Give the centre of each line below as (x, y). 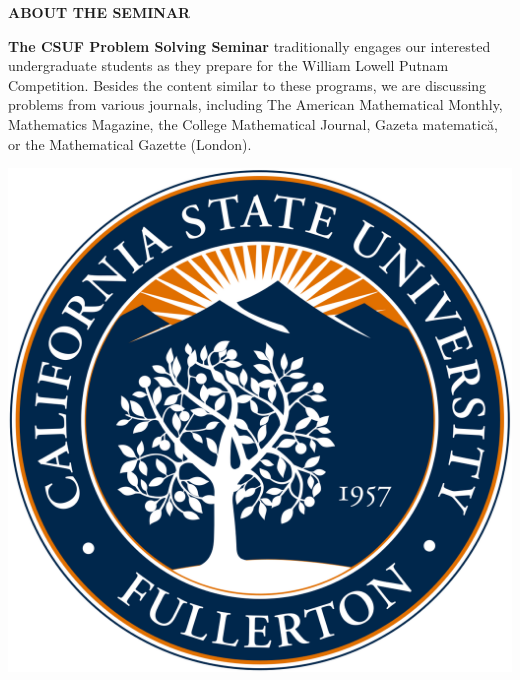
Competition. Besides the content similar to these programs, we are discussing (247, 84)
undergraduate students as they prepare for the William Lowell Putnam (228, 65)
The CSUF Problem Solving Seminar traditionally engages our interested (249, 45)
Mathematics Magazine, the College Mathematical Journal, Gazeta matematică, (253, 123)
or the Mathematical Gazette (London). (130, 143)
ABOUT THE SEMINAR (99, 12)
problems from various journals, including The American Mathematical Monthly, (255, 104)
